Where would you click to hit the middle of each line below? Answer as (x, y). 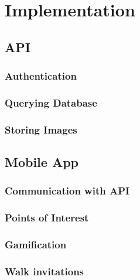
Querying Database (51, 102)
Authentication (41, 76)
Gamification (36, 245)
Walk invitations (45, 271)
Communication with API (67, 191)
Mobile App (42, 162)
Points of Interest (47, 218)
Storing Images (41, 129)
